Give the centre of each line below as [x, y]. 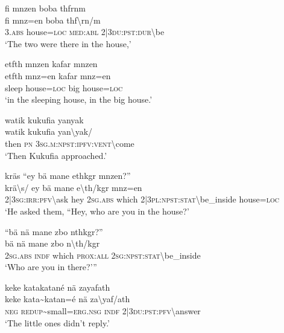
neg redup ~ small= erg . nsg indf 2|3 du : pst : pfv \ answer [103, 311]
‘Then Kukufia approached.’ [56, 155]
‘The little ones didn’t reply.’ [57, 322]
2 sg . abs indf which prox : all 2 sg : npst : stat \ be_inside [103, 255]
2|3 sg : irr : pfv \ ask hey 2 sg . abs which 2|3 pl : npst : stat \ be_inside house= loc [142, 199]
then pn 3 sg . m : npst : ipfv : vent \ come [70, 143]
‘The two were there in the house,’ [68, 43]
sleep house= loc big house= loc [64, 87]
